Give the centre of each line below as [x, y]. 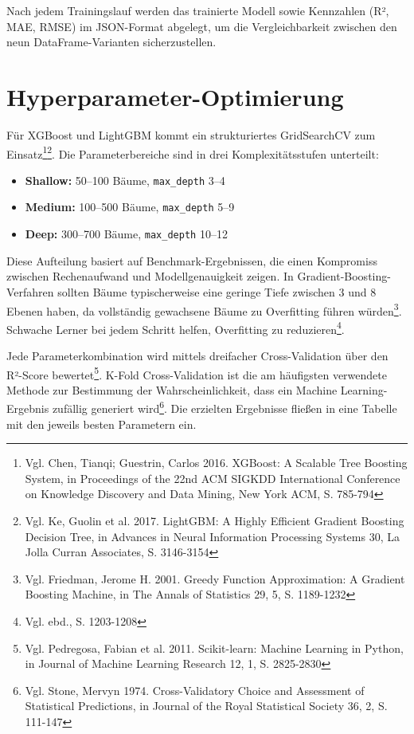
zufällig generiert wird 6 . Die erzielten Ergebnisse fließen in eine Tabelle [225, 407]
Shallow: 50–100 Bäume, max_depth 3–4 [125, 180]
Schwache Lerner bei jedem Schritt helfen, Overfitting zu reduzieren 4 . [176, 328]
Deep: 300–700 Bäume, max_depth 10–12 [126, 234]
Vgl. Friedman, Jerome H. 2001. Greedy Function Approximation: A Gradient [215, 578]
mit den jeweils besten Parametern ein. [102, 424]
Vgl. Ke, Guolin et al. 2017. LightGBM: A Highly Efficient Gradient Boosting [215, 521]
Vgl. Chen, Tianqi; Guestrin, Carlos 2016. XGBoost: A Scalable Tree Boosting [216, 463]
